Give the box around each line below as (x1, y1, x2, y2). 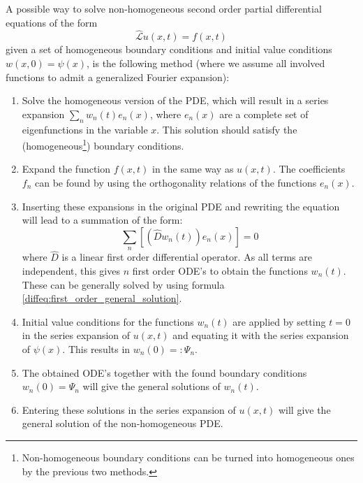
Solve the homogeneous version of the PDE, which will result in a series (22, 93, 329, 108)
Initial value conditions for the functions (22, 314, 194, 329)
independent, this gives (22, 264, 120, 277)
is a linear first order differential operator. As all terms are (61, 250, 312, 264)
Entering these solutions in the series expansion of (22, 402, 236, 417)
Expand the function (22, 161, 111, 176)
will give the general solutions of (82, 379, 221, 394)
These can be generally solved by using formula (22, 277, 225, 291)
